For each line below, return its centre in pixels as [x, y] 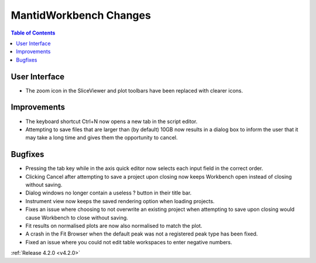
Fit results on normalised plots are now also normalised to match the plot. [114, 226]
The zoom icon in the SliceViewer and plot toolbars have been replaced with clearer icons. [134, 90]
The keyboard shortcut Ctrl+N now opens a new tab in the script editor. [111, 121]
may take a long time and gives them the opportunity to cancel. [102, 138]
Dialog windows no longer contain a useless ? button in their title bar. [109, 193]
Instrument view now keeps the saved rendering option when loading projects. [120, 201]
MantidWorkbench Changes [81, 15]
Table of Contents [33, 33]
